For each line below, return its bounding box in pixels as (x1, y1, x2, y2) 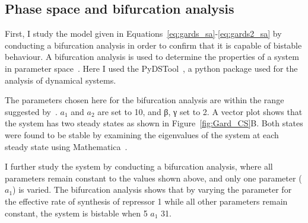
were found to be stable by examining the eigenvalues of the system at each (5, 128, 279, 141)
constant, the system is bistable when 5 (5, 206, 148, 219)
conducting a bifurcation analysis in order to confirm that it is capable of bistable (5, 39, 302, 51)
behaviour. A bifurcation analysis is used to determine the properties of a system (5, 50, 299, 63)
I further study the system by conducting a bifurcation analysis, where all (5, 160, 273, 173)
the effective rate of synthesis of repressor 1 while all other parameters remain (5, 195, 288, 207)
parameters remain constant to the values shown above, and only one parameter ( (5, 171, 302, 184)
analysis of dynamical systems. (5, 74, 116, 86)
